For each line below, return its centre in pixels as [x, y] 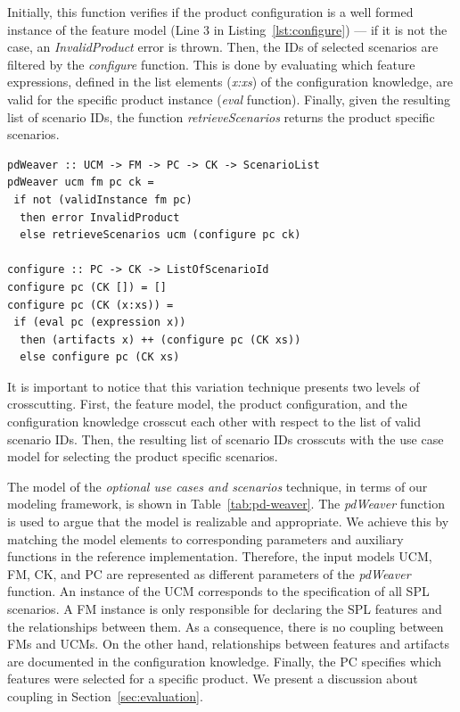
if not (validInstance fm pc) [103, 199]
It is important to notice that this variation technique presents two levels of [214, 386]
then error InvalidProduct [100, 217]
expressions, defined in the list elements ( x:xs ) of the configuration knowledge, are [230, 82]
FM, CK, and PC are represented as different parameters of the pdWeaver [209, 573]
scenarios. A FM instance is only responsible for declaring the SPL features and [225, 609]
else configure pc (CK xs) [100, 357]
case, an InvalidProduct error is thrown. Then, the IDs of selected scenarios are [223, 47]
